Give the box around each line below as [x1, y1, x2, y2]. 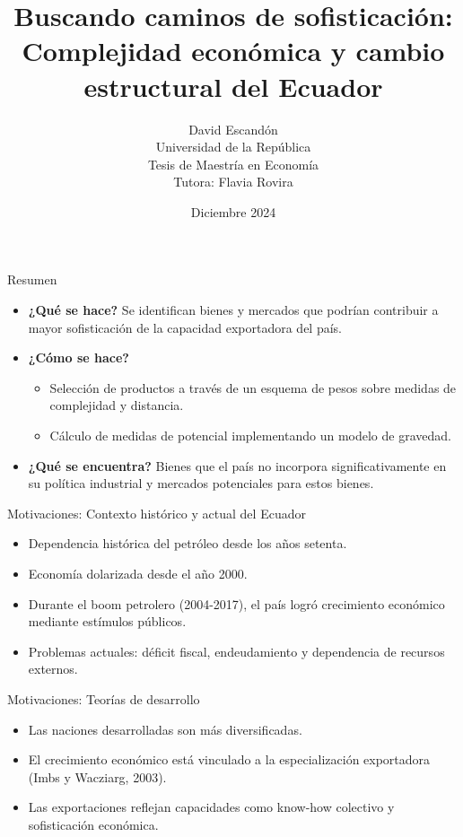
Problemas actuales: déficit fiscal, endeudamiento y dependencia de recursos [28, 641, 445, 660]
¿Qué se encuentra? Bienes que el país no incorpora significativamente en [28, 456, 447, 475]
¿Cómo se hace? [28, 348, 129, 367]
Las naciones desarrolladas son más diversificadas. [28, 719, 302, 738]
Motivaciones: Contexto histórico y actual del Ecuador [7, 503, 306, 522]
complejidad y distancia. [49, 396, 184, 414]
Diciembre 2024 [190, 202, 276, 221]
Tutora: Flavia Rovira [173, 172, 293, 191]
